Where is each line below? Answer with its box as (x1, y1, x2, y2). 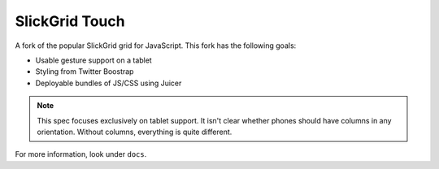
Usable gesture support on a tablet (35, 55, 152, 65)
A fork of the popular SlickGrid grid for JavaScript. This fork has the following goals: (15, 41, 297, 50)
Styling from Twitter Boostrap (35, 67, 134, 76)
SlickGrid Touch (15, 12, 125, 30)
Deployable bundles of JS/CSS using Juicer (35, 78, 182, 88)
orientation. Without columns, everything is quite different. (37, 127, 233, 136)
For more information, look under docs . (15, 149, 147, 159)
